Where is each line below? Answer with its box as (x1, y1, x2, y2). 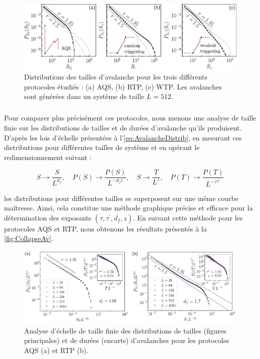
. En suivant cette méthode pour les (133, 212, 243, 222)
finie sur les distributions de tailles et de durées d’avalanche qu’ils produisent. (4, 122, 242, 132)
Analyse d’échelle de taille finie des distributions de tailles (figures (24, 325, 226, 335)
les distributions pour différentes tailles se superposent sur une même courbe (4, 192, 238, 203)
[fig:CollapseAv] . (4, 233, 54, 243)
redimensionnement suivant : (4, 151, 92, 162)
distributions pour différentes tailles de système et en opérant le (4, 142, 200, 152)
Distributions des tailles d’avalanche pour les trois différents (24, 71, 208, 82)
